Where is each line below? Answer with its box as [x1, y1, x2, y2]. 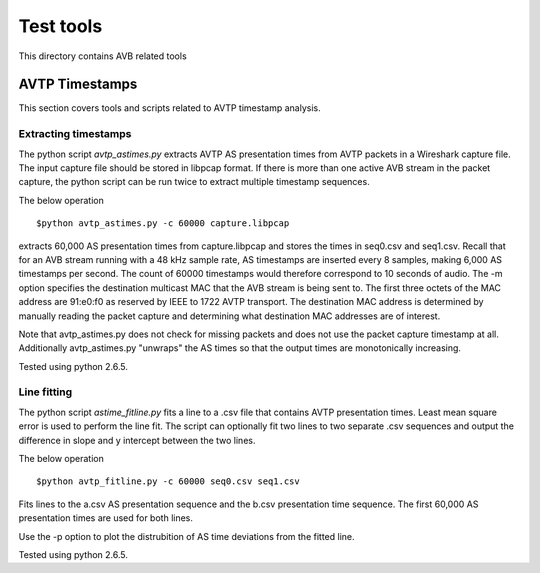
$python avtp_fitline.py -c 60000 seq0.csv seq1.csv [36, 476, 300, 487]
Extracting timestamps [18, 127, 132, 141]
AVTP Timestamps [18, 76, 138, 93]
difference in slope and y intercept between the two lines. [18, 434, 256, 446]
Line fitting [18, 385, 73, 399]
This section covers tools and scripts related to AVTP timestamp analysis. [18, 102, 321, 114]
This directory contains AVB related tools [18, 50, 187, 62]
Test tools [18, 15, 103, 37]
